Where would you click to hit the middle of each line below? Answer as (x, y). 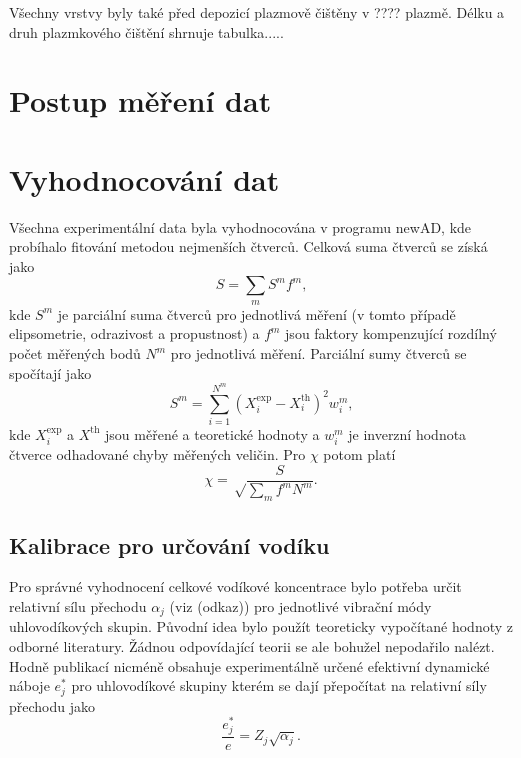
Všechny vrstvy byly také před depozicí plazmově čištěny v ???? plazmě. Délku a (257, 12)
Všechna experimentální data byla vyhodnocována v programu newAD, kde (240, 226)
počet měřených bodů (75, 353)
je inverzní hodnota (407, 433)
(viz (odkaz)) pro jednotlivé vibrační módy (300, 605)
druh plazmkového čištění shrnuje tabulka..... (146, 31)
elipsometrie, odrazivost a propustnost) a (134, 333)
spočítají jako (50, 372)
